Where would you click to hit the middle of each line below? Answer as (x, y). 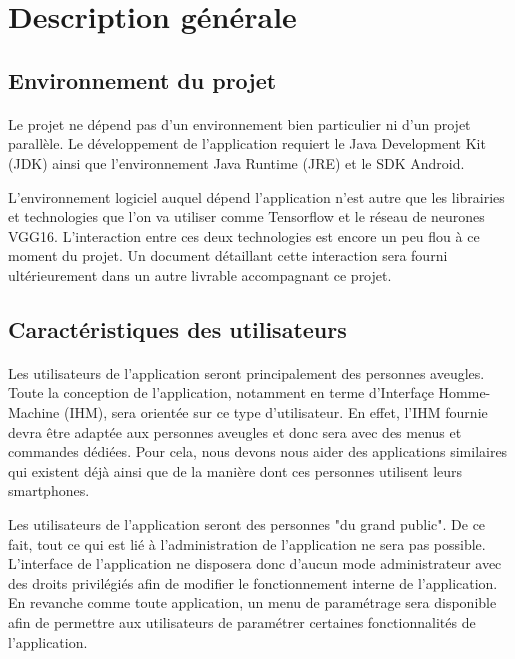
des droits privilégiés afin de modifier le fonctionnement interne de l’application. (253, 582)
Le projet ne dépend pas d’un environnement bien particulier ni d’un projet (239, 123)
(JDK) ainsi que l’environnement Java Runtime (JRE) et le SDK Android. (236, 162)
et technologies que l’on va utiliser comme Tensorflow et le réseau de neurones (246, 216)
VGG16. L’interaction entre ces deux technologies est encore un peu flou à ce (244, 235)
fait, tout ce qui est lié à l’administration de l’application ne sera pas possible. (247, 543)
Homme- (464, 392)
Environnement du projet (142, 79)
